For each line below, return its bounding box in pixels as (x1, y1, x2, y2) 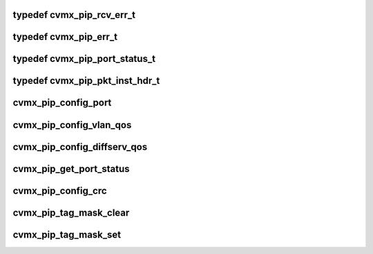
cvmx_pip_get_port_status (12, 162, 130, 175)
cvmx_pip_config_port (12, 97, 112, 109)
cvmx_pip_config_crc (12, 184, 107, 196)
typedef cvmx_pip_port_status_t (12, 53, 155, 65)
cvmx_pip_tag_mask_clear (12, 207, 130, 218)
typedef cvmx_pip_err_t (12, 31, 117, 43)
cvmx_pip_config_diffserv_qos (12, 141, 148, 153)
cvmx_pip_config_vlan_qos (12, 119, 132, 131)
